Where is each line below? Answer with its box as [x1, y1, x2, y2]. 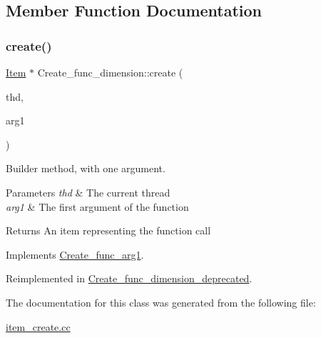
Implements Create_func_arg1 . [6, 247, 144, 262]
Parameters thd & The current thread [6, 184, 170, 199]
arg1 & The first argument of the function [6, 199, 189, 214]
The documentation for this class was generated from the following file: [6, 294, 316, 309]
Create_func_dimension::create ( [37, 65, 183, 79]
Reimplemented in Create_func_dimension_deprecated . [6, 271, 253, 286]
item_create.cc [6, 319, 71, 334]
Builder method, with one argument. [6, 161, 165, 176]
